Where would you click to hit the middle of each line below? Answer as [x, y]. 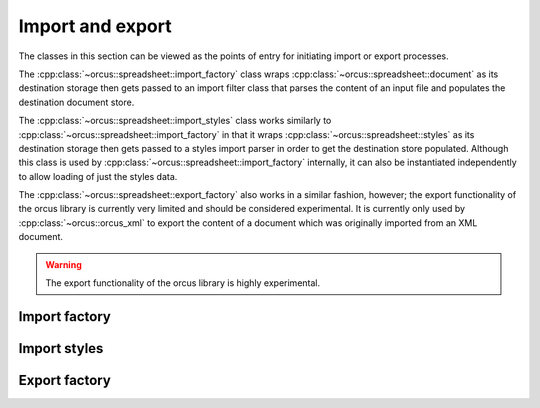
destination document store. [76, 102]
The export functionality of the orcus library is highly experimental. [183, 283]
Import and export [95, 26]
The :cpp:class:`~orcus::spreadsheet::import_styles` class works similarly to [175, 121]
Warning [63, 264]
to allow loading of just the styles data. [98, 176]
